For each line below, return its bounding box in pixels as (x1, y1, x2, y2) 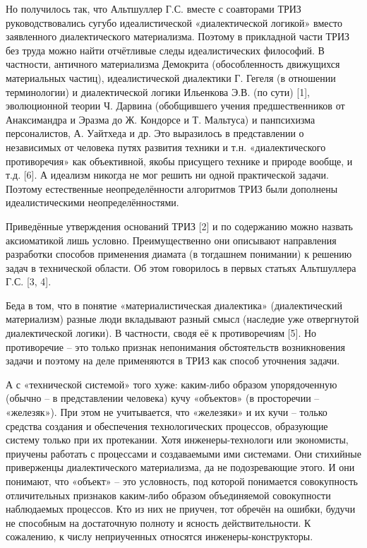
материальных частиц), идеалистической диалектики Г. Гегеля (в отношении (6, 70, 336, 85)
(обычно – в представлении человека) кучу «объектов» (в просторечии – (6, 391, 320, 405)
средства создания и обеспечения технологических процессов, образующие (6, 418, 328, 433)
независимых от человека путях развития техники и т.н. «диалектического (6, 139, 326, 154)
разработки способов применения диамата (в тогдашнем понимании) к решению (6, 246, 352, 261)
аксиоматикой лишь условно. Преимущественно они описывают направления (6, 232, 337, 247)
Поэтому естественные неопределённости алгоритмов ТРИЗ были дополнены (6, 181, 338, 196)
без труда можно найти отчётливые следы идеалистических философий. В (6, 42, 325, 57)
